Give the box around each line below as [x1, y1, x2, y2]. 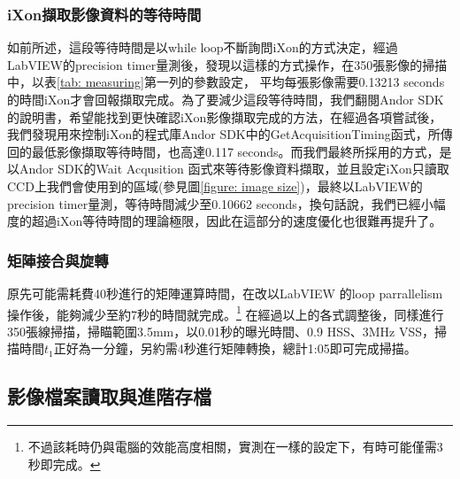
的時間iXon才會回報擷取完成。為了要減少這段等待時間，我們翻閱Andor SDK [7, 90, 444, 108]
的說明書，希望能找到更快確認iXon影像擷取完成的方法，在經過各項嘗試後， [7, 107, 442, 126]
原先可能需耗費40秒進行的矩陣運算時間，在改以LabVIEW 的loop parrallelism [7, 283, 443, 302]
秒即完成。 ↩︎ [27, 454, 101, 473]
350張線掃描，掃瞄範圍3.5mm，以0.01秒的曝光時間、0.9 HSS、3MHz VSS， [7, 321, 435, 340]
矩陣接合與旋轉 [7, 249, 109, 271]
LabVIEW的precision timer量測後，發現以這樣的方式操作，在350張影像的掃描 [7, 55, 448, 73]
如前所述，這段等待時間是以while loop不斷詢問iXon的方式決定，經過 [7, 38, 398, 57]
